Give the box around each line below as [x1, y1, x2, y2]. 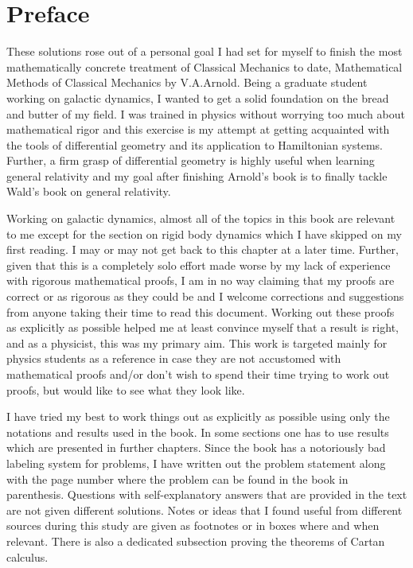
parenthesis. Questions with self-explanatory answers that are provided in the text [6, 486, 407, 503]
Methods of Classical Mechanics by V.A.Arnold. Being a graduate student [6, 74, 368, 91]
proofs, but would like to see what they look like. [6, 381, 245, 398]
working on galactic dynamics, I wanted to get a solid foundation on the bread [6, 89, 389, 106]
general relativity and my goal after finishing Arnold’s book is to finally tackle [6, 167, 388, 184]
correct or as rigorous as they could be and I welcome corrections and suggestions [6, 288, 404, 305]
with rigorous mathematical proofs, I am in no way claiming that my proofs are [6, 272, 395, 289]
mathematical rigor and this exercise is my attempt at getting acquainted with [6, 121, 390, 138]
